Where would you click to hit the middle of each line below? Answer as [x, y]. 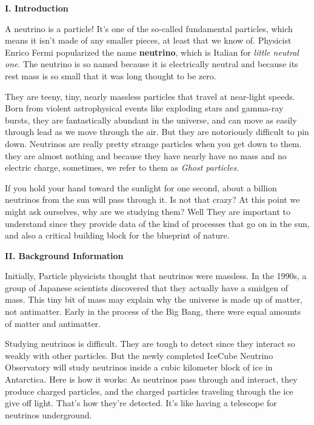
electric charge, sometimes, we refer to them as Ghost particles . [122, 167]
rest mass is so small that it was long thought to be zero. [111, 75]
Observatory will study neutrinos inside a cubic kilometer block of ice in [139, 367]
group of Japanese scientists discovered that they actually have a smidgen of [146, 287]
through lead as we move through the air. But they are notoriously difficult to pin [157, 132]
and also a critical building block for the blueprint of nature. [117, 235]
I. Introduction [37, 8]
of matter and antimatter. [53, 323]
